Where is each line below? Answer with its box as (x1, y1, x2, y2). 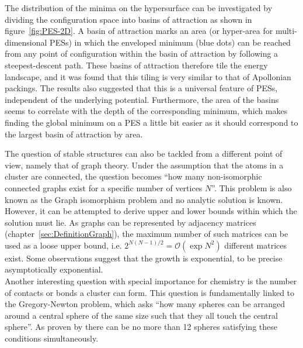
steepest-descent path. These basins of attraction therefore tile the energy (5, 58, 268, 71)
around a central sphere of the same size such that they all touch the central (5, 309, 278, 321)
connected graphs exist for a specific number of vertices (5, 181, 203, 194)
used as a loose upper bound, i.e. (5, 239, 122, 251)
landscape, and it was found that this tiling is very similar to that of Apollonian (5, 70, 291, 82)
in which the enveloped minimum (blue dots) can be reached (74, 36, 291, 48)
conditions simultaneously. (5, 332, 99, 344)
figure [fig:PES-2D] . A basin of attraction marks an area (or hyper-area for (5, 25, 273, 37)
